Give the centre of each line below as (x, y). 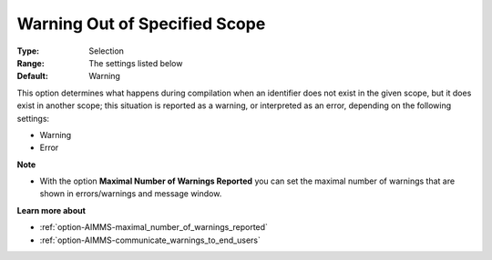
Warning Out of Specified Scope (141, 24)
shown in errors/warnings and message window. (131, 194)
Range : (31, 63)
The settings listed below (136, 63)
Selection (107, 51)
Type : (28, 51)
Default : (33, 76)
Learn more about (51, 210)
